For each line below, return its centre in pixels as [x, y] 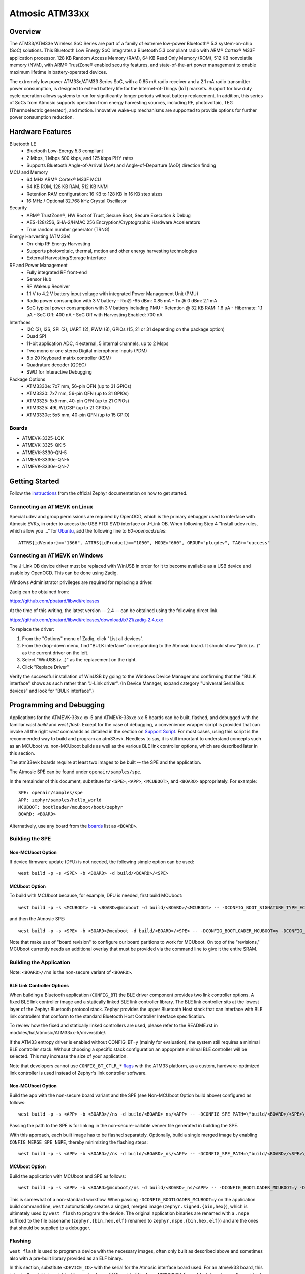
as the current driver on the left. [55, 653]
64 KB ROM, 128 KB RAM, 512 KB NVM [67, 187]
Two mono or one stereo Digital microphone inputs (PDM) [87, 351]
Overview [25, 31]
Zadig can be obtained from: [39, 592]
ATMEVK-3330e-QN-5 [46, 460]
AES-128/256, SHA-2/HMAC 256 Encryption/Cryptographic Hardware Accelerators [113, 222]
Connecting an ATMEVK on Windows [56, 555]
